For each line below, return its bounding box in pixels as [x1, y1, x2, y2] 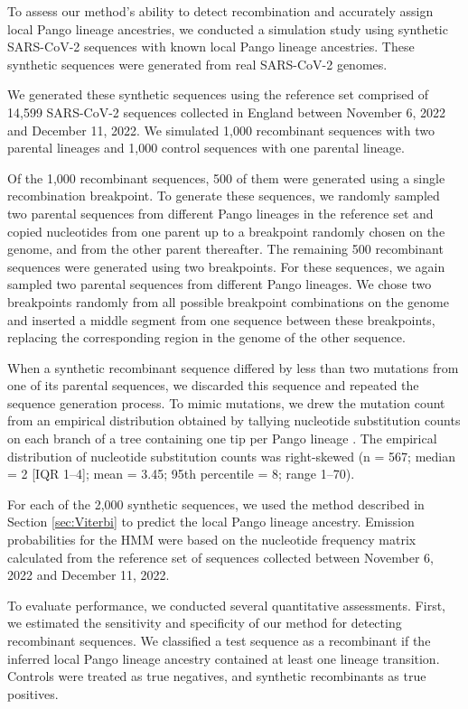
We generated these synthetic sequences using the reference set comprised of [7, 85, 429, 104]
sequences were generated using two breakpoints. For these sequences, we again [7, 257, 445, 275]
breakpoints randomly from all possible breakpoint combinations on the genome [7, 292, 449, 311]
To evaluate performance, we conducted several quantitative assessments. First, [7, 595, 445, 614]
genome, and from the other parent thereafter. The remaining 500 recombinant [7, 239, 444, 258]
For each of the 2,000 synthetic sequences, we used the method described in [7, 494, 425, 513]
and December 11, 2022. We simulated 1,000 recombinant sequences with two [7, 120, 435, 139]
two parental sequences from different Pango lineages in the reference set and [7, 203, 434, 222]
